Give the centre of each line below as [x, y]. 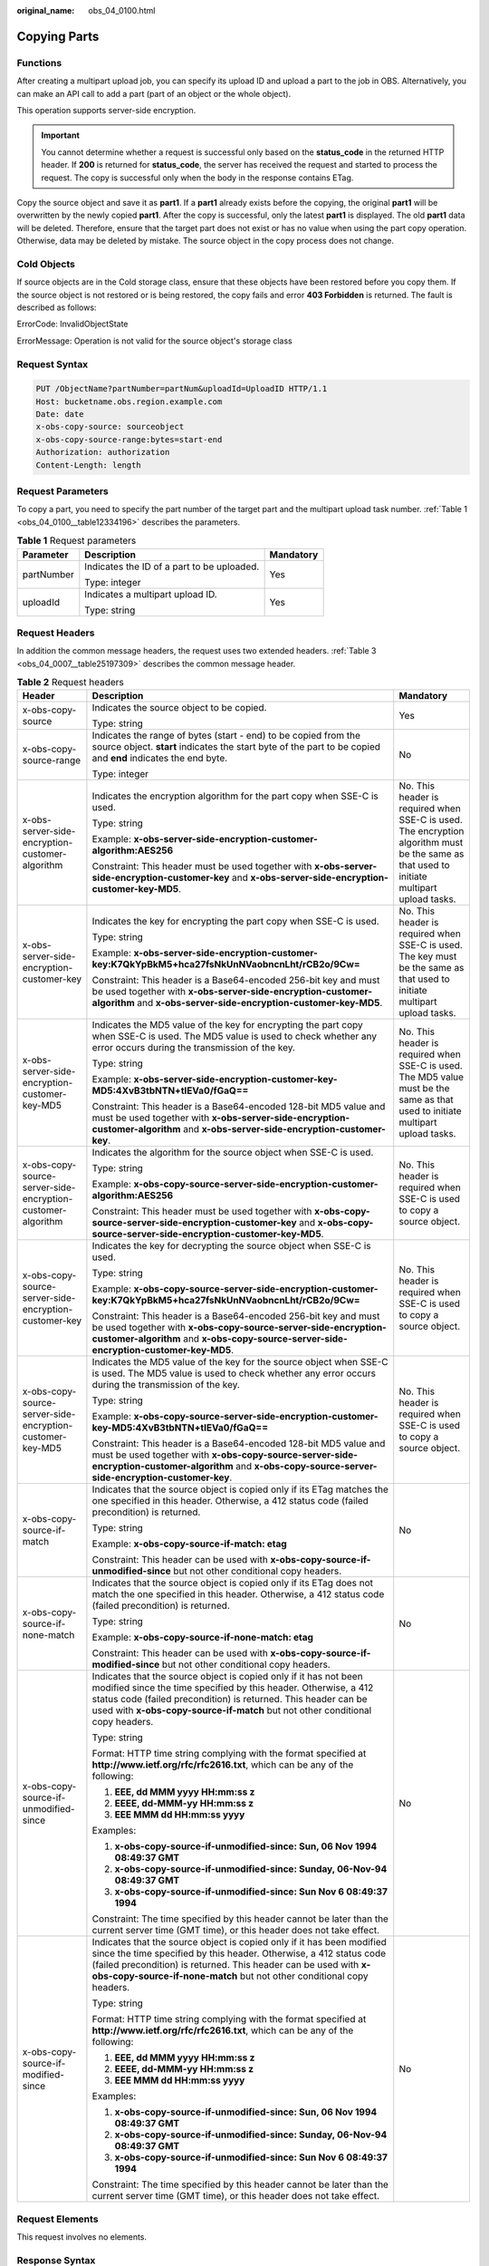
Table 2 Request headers [70, 683]
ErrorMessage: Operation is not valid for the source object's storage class [155, 341]
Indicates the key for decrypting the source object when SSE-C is [231, 1246]
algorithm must [431, 843]
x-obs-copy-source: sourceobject [110, 427]
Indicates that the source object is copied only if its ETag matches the [240, 1489]
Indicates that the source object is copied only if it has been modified [239, 1942]
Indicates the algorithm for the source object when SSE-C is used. [233, 1153]
